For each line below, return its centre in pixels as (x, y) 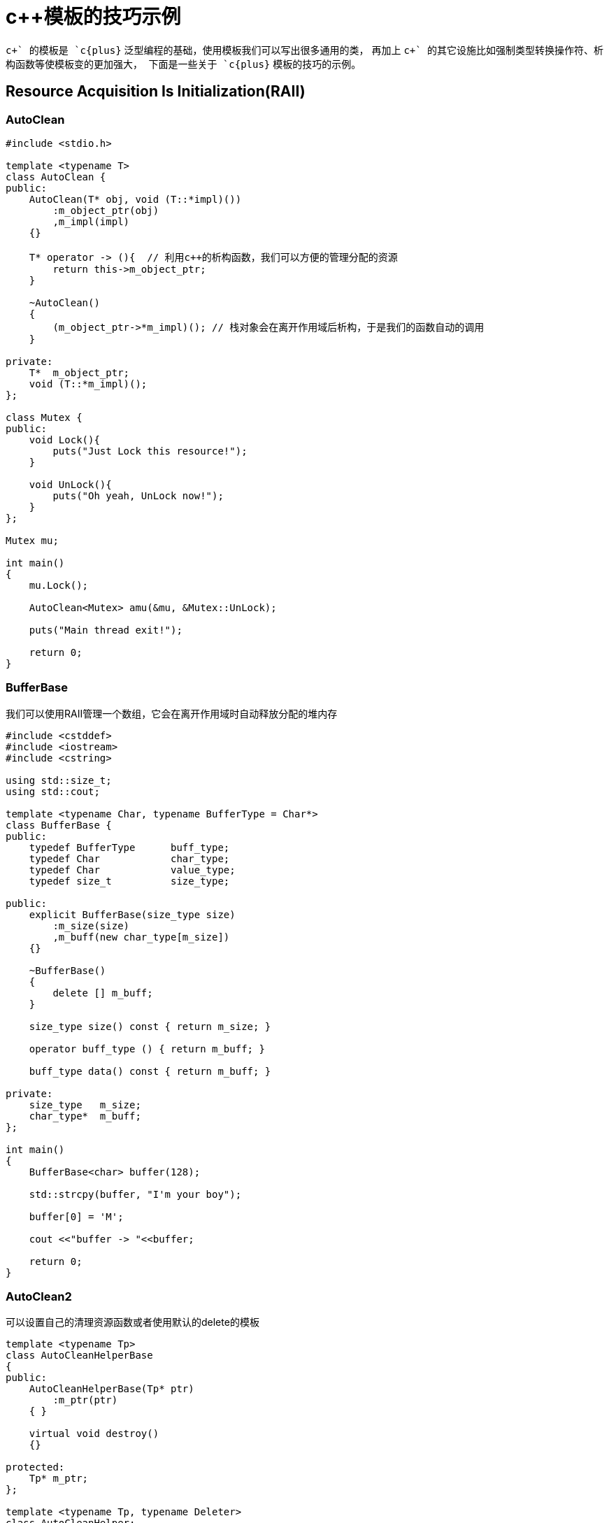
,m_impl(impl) (91, 221)
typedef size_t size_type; (129, 881)
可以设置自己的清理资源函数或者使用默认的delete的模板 (132, 1322)
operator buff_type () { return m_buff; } (147, 1049)
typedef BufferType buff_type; (129, 847)
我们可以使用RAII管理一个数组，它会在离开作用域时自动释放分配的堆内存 (172, 713)
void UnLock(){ (70, 484)
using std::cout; (53, 791)
